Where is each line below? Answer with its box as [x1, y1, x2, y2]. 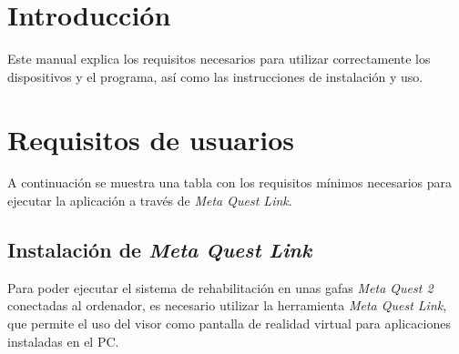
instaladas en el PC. [7, 331, 119, 350]
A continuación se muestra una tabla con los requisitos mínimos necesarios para [7, 173, 453, 192]
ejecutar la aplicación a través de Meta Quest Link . [7, 191, 292, 210]
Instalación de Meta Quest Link [7, 236, 312, 264]
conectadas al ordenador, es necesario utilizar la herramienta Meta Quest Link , [7, 296, 447, 315]
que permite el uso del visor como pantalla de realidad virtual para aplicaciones [7, 314, 451, 333]
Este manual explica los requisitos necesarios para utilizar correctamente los [7, 49, 431, 68]
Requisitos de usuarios [7, 120, 294, 157]
